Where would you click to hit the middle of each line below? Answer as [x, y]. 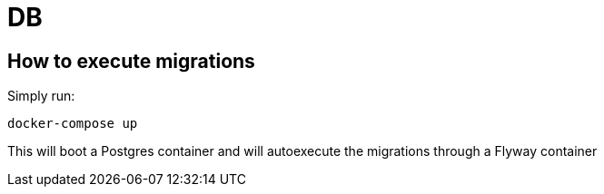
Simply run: [41, 96]
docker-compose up [73, 124]
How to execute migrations [131, 61]
